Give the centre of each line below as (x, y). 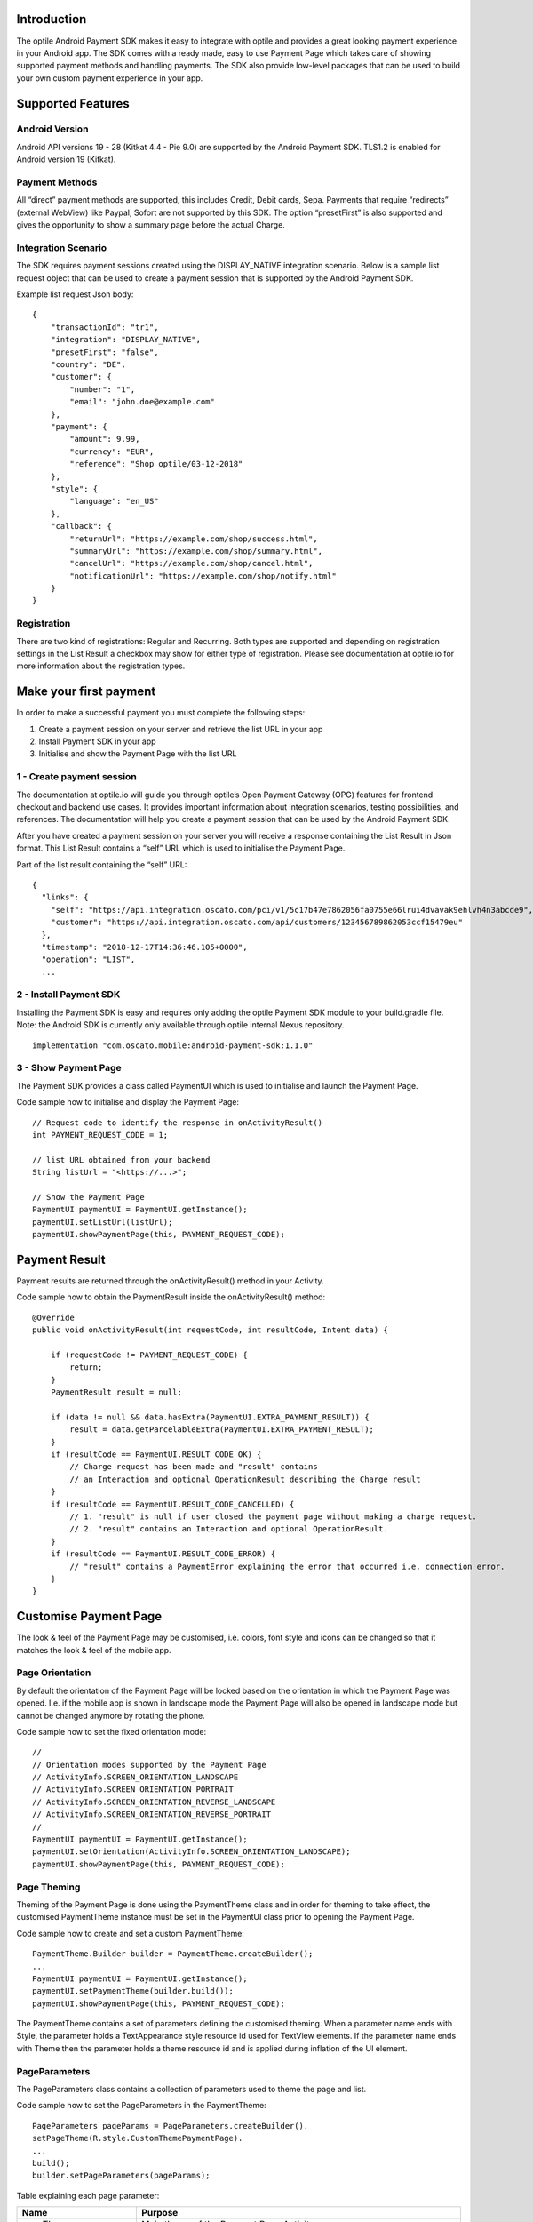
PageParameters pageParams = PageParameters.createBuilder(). (171, 2126)
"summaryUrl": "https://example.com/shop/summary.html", (196, 551)
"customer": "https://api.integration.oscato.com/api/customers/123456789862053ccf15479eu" (257, 923)
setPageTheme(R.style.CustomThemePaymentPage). (138, 2138)
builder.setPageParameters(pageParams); (121, 2176)
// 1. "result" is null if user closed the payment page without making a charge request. (273, 1516)
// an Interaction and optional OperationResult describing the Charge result (245, 1479)
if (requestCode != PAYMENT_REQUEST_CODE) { (149, 1355)
